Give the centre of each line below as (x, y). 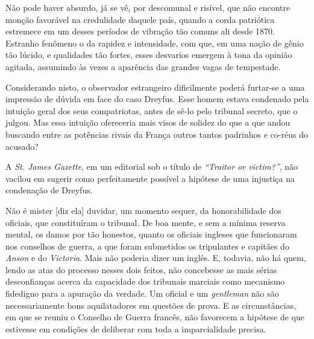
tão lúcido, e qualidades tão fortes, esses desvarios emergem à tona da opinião (149, 55)
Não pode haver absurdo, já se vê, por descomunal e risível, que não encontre (148, 7)
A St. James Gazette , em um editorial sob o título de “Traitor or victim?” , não (152, 166)
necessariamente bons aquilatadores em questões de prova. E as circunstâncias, (151, 305)
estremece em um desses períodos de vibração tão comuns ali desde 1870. (140, 31)
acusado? (22, 146)
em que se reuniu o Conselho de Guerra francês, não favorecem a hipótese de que (155, 317)
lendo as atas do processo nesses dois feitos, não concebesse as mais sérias (141, 269)
